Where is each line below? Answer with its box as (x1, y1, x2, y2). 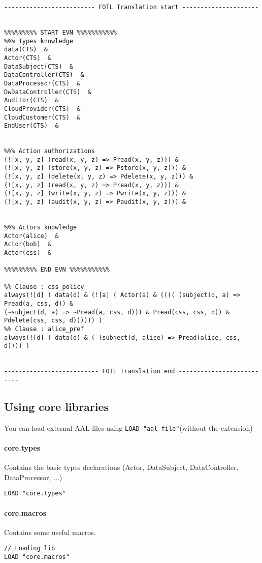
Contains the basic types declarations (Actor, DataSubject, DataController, (4, 462, 239, 472)
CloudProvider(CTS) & (4, 105, 81, 112)
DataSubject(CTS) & (4, 63, 74, 70)
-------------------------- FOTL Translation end (4, 368, 175, 375)
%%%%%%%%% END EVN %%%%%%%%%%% (4, 266, 110, 274)
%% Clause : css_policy (4, 283, 84, 290)
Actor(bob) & (4, 241, 52, 248)
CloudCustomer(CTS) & (4, 113, 81, 121)
